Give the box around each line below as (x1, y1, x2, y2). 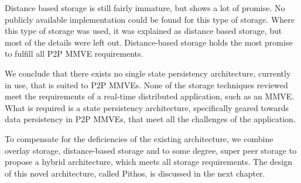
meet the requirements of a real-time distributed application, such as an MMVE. (5, 90, 295, 102)
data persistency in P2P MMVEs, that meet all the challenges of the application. (5, 113, 296, 125)
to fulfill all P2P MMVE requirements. (5, 47, 143, 60)
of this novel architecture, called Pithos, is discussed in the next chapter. (5, 167, 265, 179)
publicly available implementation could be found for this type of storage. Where (5, 13, 295, 25)
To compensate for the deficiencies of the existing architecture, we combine (5, 132, 273, 144)
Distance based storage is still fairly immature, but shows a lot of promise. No (5, 2, 285, 13)
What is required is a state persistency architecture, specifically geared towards (5, 101, 289, 113)
